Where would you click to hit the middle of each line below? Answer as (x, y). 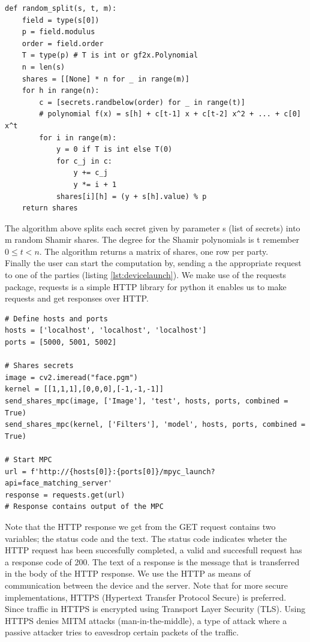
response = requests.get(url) (65, 495)
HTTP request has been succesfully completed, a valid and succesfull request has (154, 550)
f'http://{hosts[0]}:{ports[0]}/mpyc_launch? (123, 471)
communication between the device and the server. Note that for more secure (147, 585)
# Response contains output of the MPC (84, 507)
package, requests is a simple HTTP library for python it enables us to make (146, 286)
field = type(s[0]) (61, 20)
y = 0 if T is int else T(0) (114, 150)
